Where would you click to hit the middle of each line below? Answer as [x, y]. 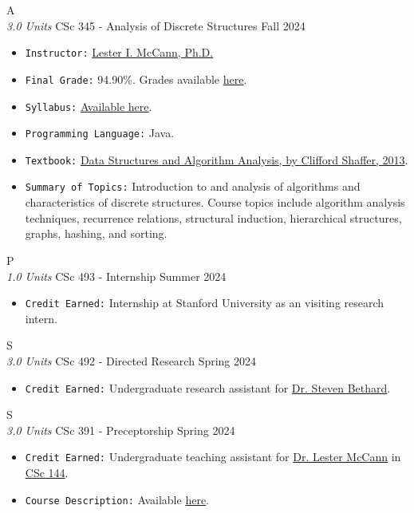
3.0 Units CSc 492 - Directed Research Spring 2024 [132, 360]
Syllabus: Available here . [89, 106]
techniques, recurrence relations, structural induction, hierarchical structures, [213, 217]
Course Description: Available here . [117, 499]
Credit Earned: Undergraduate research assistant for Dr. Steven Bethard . [208, 387]
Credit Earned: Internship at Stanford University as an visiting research [205, 303]
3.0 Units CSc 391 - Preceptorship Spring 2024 [121, 430]
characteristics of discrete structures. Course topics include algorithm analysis [215, 202]
